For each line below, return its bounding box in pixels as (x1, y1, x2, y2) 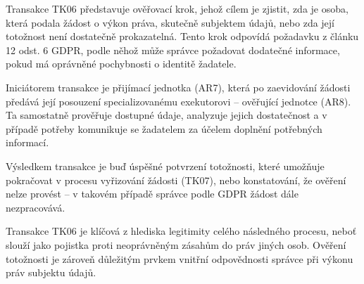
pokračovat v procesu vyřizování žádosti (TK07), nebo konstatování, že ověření (6, 172, 346, 187)
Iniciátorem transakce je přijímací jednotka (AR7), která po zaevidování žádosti (6, 79, 351, 94)
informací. (6, 135, 49, 150)
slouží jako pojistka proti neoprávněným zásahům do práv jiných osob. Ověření (6, 237, 346, 252)
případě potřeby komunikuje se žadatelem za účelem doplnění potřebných (6, 121, 322, 136)
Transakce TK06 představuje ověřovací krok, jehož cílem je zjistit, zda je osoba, (6, 1, 349, 15)
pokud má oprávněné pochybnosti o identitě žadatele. (6, 56, 237, 71)
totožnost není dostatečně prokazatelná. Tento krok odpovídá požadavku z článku (6, 29, 359, 44)
